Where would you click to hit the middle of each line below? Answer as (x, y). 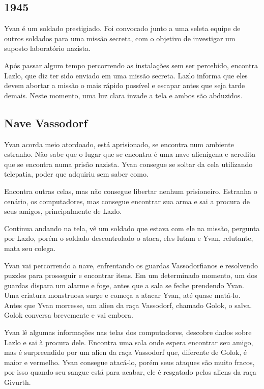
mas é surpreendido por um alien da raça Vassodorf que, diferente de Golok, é (126, 352)
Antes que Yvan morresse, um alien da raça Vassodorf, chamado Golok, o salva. (128, 305)
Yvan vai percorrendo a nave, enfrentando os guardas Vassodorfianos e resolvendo (131, 265)
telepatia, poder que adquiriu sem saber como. (76, 174)
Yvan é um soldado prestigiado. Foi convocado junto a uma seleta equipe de (122, 28)
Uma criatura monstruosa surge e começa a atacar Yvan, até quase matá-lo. (122, 295)
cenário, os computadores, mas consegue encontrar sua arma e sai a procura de (127, 201)
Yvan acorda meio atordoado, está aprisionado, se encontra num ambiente (119, 144)
